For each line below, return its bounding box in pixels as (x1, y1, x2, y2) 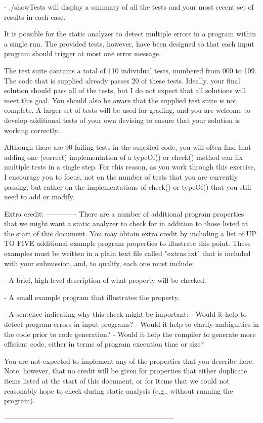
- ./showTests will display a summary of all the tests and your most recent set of (4, 2, 254, 12)
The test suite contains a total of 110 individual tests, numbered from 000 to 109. (4, 65, 257, 75)
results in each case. (4, 11, 66, 22)
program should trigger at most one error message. (4, 48, 161, 59)
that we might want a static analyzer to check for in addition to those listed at (4, 218, 248, 229)
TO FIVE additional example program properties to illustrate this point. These (4, 238, 251, 248)
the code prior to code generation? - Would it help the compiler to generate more (4, 328, 256, 339)
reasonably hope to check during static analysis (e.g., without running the (4, 385, 233, 396)
